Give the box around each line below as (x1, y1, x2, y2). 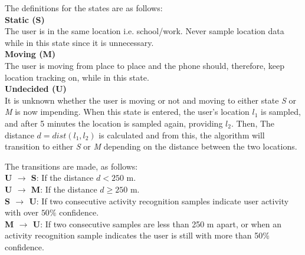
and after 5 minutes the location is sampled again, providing (5, 117, 223, 129)
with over (5, 206, 39, 218)
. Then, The (231, 117, 275, 129)
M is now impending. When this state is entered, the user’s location (5, 105, 250, 118)
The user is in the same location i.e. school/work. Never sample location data (5, 25, 284, 37)
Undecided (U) (5, 82, 67, 95)
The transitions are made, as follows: (5, 160, 138, 172)
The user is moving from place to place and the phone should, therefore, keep (5, 59, 285, 71)
